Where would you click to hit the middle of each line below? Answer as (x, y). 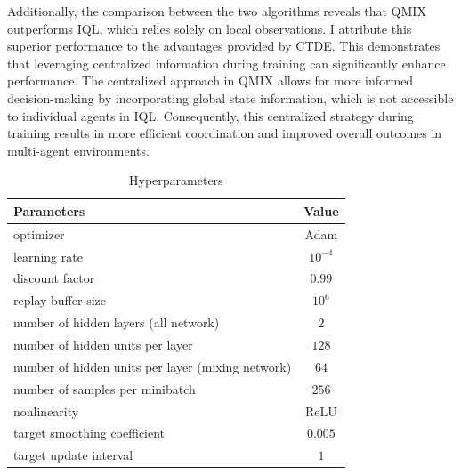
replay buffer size (60, 300)
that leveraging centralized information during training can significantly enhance (226, 63)
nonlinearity (46, 411)
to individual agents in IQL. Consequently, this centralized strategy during (210, 115)
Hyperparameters (176, 180)
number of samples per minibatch (105, 388)
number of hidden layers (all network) (117, 322)
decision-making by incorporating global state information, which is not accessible (230, 97)
